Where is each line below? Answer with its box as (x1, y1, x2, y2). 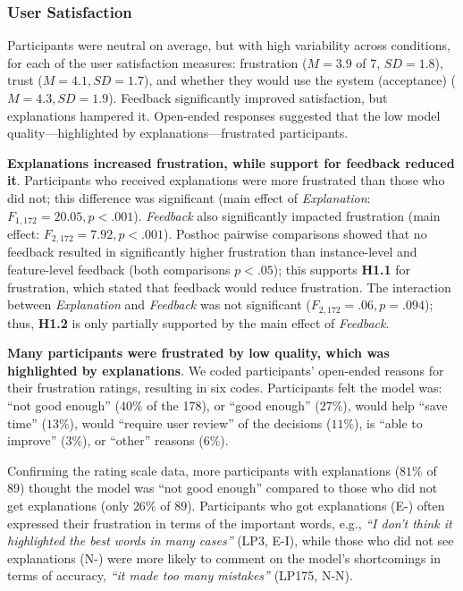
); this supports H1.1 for (273, 260, 411, 279)
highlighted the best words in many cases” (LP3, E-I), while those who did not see (7, 531, 454, 550)
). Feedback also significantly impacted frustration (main (133, 206, 441, 224)
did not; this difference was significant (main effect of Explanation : (7, 188, 371, 207)
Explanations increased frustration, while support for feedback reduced (7, 153, 455, 172)
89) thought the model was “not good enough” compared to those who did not (7, 478, 438, 497)
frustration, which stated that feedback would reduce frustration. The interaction (7, 277, 451, 296)
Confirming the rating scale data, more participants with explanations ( (7, 460, 400, 479)
